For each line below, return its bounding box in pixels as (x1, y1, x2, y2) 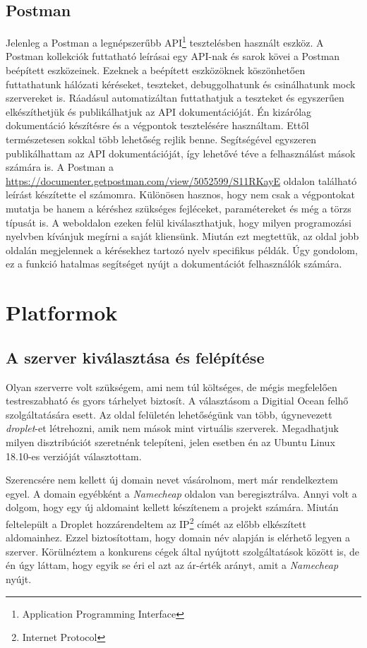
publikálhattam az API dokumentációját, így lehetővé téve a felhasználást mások (6, 145, 356, 160)
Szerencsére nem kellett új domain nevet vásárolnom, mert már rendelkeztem (6, 472, 338, 487)
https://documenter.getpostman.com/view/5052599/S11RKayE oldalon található (6, 173, 357, 188)
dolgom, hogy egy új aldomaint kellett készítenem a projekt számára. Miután (6, 500, 339, 515)
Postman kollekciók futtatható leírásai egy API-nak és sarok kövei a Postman (6, 49, 340, 64)
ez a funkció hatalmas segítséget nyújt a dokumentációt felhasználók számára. (6, 256, 342, 271)
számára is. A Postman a (6, 160, 114, 174)
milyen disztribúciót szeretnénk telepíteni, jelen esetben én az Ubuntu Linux (6, 434, 335, 449)
